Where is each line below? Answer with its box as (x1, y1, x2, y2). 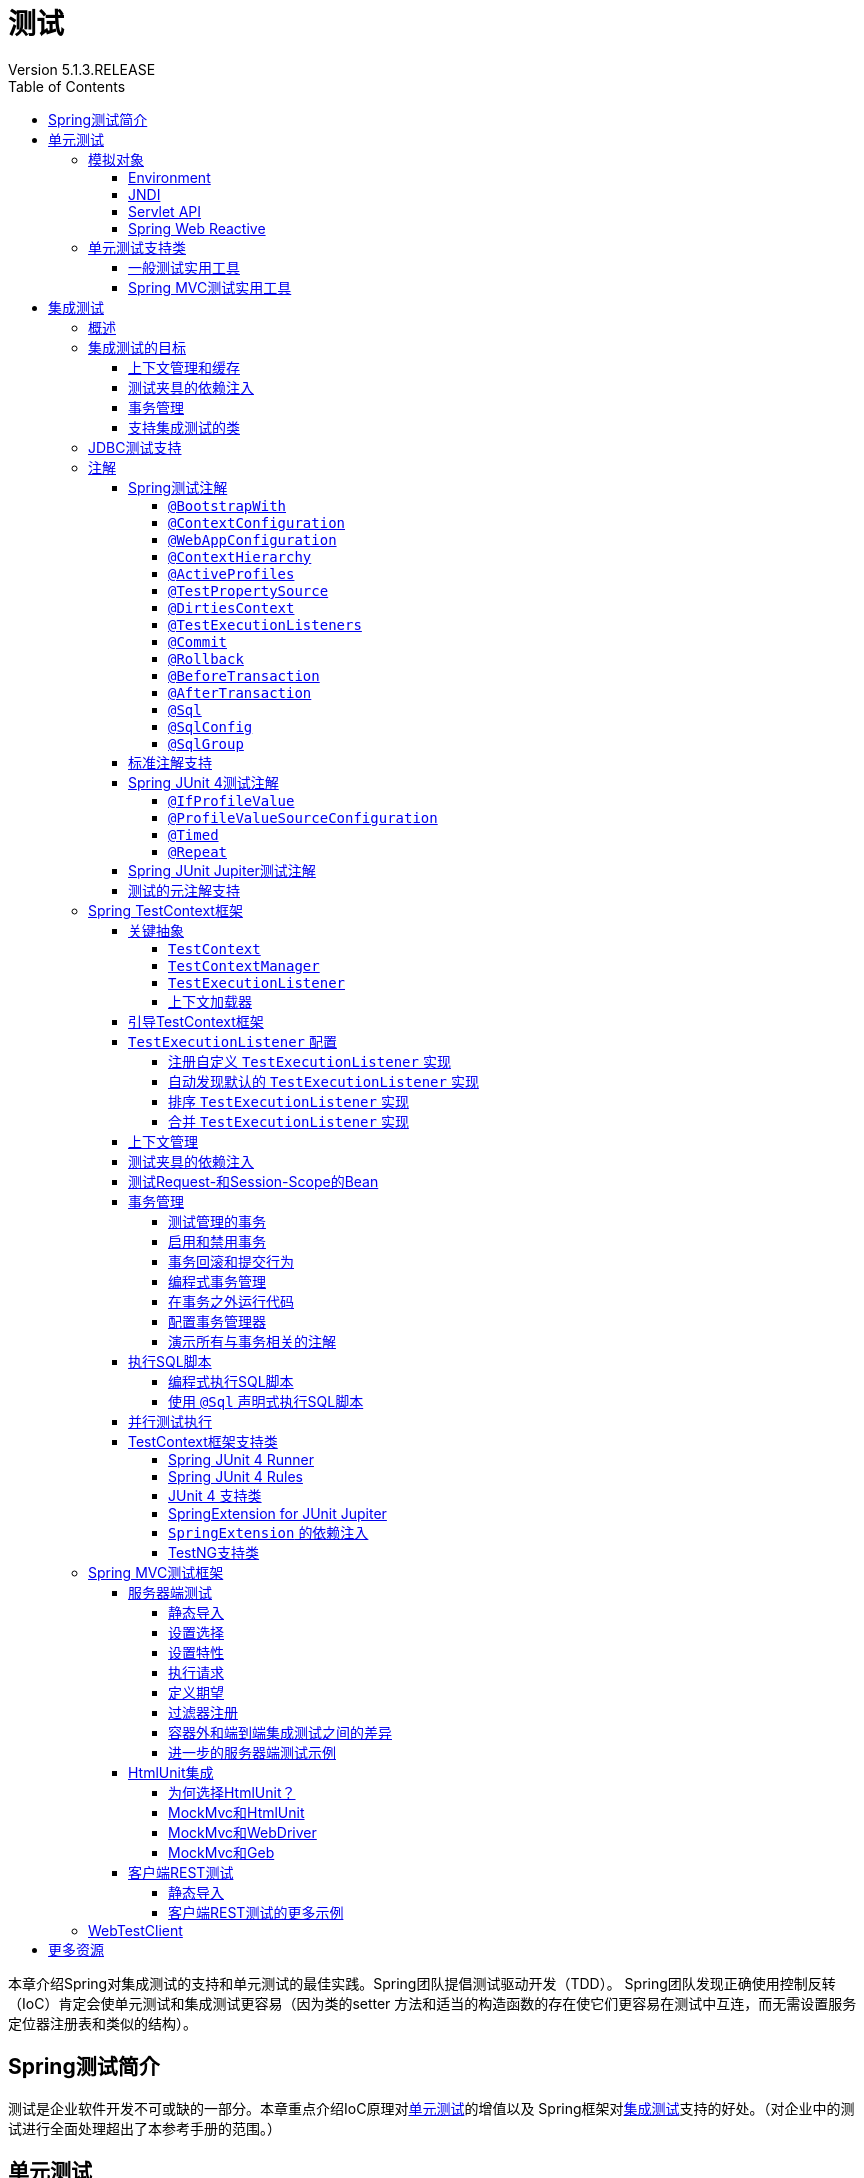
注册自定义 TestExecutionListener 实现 (168, 1052, 451, 1070)
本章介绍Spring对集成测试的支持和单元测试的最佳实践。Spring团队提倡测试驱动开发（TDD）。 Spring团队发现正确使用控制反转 (8, 1974, 836, 1992)
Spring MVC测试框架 (88, 1563, 224, 1581)
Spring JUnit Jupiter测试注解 (128, 861, 316, 879)
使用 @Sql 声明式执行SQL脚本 (168, 1392, 364, 1410)
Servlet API (128, 202, 202, 220)
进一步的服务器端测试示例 (168, 1743, 336, 1761)
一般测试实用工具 (128, 258, 240, 276)
